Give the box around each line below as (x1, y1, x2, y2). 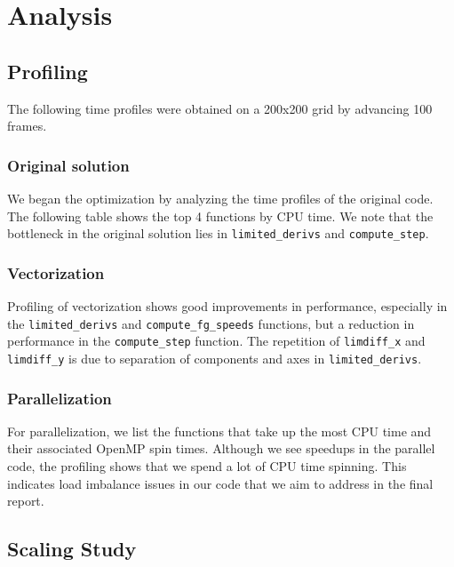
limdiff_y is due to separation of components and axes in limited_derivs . (7, 348, 422, 367)
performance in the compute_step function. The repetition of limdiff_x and (7, 331, 426, 350)
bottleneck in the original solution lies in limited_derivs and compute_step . (7, 224, 429, 243)
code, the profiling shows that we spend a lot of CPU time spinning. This (7, 457, 407, 475)
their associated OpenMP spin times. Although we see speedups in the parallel (7, 439, 435, 458)
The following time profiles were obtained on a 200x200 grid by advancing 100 (7, 99, 433, 117)
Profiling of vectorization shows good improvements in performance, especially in (7, 297, 448, 315)
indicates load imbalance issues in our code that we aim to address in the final (7, 474, 434, 492)
